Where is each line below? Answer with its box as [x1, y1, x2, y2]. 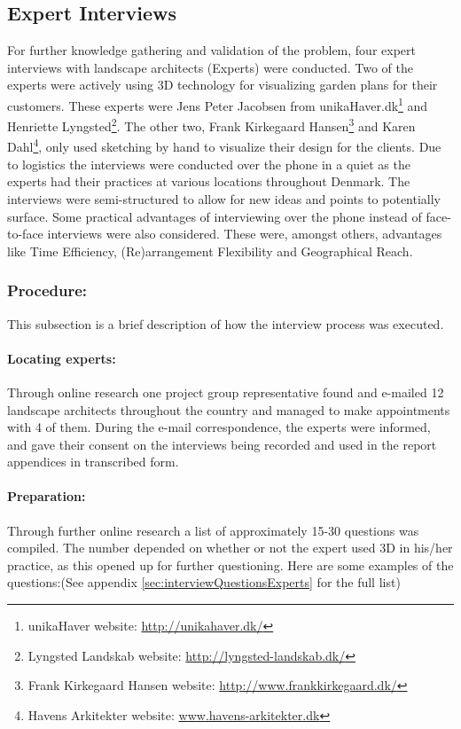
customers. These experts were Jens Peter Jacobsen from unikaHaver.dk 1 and [7, 93, 428, 114]
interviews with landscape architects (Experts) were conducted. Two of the [7, 58, 413, 76]
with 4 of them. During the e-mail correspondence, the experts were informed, [7, 418, 431, 436]
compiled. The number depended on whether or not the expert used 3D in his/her [7, 538, 453, 557]
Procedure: [7, 279, 88, 302]
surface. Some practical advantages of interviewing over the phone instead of [7, 207, 422, 225]
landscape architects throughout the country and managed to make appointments [7, 400, 450, 419]
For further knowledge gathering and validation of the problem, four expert [7, 41, 416, 59]
